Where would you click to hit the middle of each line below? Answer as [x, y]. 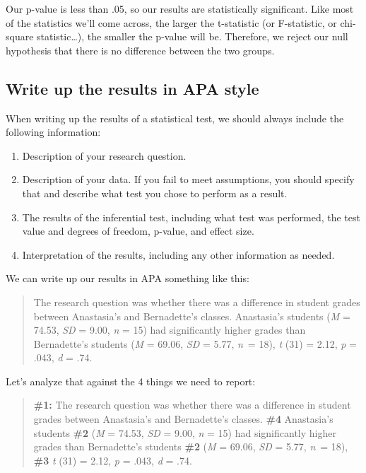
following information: [53, 132]
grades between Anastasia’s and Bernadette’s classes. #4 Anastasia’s [183, 419]
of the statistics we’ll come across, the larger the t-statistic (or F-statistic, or [171, 22]
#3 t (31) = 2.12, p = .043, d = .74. [113, 460]
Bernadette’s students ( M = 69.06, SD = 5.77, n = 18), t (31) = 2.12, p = [195, 343]
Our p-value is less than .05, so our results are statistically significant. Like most [180, 8]
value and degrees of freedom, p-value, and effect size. [138, 231]
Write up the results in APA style [132, 88]
